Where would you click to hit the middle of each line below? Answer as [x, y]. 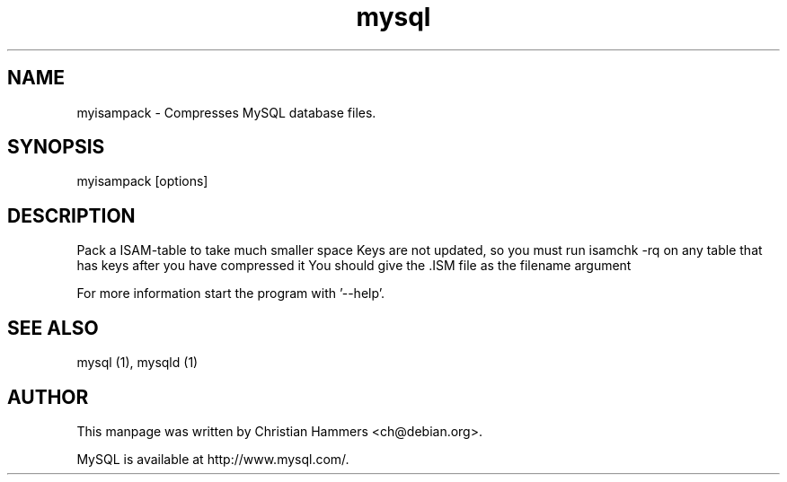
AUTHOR [48, 397]
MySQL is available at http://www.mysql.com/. [213, 459]
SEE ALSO [53, 328]
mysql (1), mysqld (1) [137, 363]
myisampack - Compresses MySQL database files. [226, 112]
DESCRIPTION [71, 215]
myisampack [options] [142, 181]
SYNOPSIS [56, 147]
